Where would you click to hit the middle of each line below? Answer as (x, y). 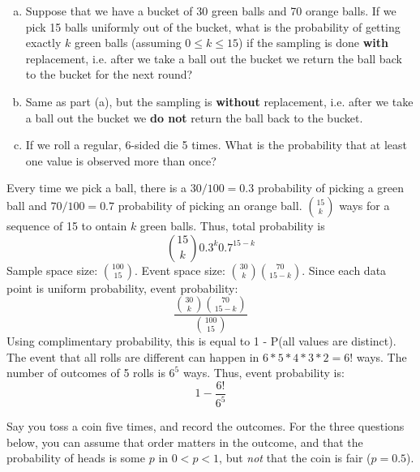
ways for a (364, 205)
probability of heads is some (76, 458)
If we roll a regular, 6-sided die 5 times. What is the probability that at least (216, 145)
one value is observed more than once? (121, 160)
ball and (27, 205)
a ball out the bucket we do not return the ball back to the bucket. (194, 117)
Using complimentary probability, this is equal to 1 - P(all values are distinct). (201, 341)
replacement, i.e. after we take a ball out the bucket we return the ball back (214, 58)
